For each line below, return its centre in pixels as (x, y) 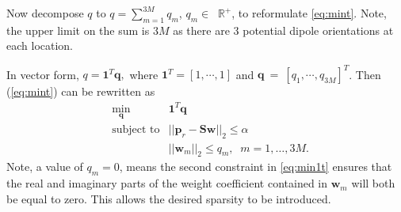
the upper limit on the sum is (78, 30)
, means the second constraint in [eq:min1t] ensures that (256, 167)
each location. (40, 45)
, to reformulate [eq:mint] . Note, (309, 13)
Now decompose (45, 13)
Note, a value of (45, 167)
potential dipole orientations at (318, 30)
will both (373, 183)
